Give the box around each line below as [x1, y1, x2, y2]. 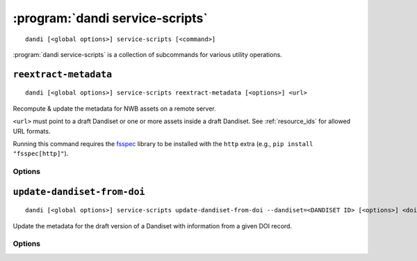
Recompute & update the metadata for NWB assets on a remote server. [13, 104, 216, 113]
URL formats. [13, 127, 51, 135]
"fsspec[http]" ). [13, 150, 69, 158]
